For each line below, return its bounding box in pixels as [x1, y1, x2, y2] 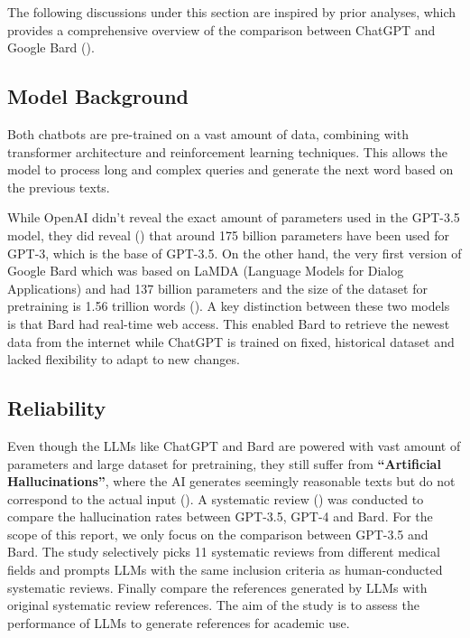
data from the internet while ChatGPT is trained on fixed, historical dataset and [7, 332, 455, 351]
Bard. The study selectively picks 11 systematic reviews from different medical [7, 542, 440, 561]
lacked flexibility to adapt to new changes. [7, 350, 240, 369]
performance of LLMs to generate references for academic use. [7, 613, 350, 632]
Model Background [7, 82, 189, 110]
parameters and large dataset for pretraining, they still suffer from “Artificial [7, 454, 441, 473]
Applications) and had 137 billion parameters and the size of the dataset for [7, 278, 428, 297]
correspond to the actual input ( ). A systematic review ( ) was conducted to [7, 489, 424, 508]
